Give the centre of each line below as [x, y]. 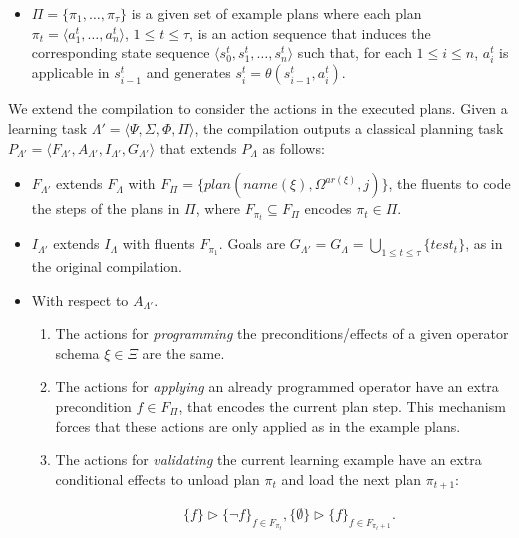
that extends [198, 147]
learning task [48, 127]
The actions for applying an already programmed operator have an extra [277, 386]
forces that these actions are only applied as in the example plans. [258, 425]
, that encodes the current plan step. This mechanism [342, 405]
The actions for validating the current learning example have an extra [268, 459]
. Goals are [252, 243]
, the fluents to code [449, 183]
